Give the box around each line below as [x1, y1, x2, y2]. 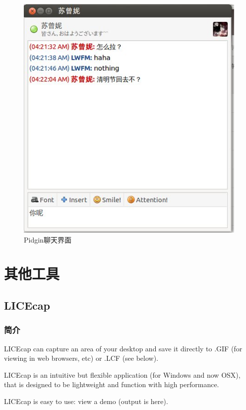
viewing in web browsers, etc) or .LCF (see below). [4, 353, 159, 363]
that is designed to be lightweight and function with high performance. [4, 379, 219, 390]
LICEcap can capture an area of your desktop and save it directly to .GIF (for [4, 343, 243, 353]
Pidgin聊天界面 [24, 234, 71, 245]
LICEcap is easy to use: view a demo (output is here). [4, 396, 168, 406]
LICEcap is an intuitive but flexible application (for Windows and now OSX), [4, 369, 241, 380]
